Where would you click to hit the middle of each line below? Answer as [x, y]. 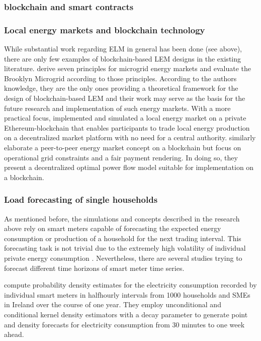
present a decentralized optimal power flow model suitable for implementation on [129, 167]
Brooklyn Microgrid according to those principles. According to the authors [120, 78]
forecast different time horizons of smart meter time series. [94, 268]
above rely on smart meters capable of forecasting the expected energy [113, 228]
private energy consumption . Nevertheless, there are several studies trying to [123, 258]
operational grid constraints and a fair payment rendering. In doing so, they [121, 157]
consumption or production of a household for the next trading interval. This [123, 238]
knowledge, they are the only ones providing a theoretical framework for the [121, 88]
